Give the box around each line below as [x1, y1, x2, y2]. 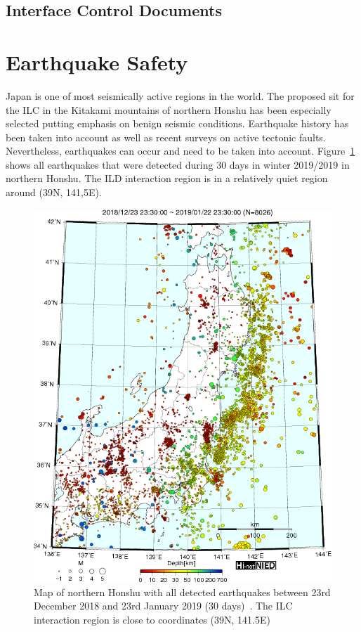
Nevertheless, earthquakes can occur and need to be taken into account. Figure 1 [6, 143, 355, 158]
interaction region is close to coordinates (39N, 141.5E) [34, 612, 270, 626]
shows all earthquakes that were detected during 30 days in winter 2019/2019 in [6, 157, 350, 172]
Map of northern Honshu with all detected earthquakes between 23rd [34, 584, 331, 599]
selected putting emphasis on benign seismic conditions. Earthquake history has [6, 116, 349, 131]
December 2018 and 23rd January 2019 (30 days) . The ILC [34, 598, 293, 613]
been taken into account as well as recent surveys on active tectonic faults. [6, 129, 326, 144]
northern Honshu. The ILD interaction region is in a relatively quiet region [6, 171, 328, 186]
